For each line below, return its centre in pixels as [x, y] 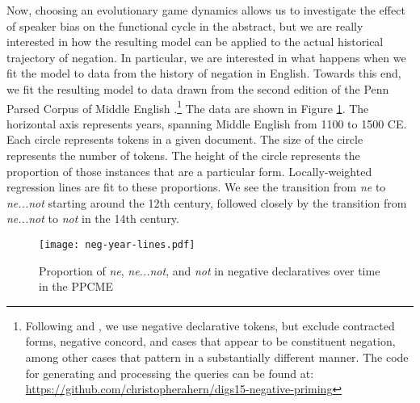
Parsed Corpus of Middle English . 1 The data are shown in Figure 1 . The [188, 107]
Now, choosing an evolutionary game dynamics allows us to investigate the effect [206, 10]
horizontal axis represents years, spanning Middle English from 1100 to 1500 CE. [207, 123]
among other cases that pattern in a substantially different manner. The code [217, 357]
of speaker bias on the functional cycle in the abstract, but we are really [185, 25]
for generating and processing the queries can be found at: [170, 373]
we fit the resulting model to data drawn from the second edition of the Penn [198, 88]
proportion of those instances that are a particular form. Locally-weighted [189, 171]
